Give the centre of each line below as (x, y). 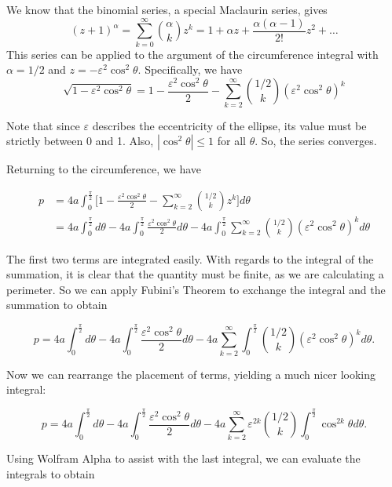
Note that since (43, 125)
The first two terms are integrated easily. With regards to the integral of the (190, 258)
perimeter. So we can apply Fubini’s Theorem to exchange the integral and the (196, 289)
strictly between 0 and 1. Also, (80, 141)
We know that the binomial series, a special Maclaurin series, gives (167, 9)
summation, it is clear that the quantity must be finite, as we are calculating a (195, 274)
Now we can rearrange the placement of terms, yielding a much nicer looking (191, 374)
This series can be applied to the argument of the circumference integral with (192, 54)
